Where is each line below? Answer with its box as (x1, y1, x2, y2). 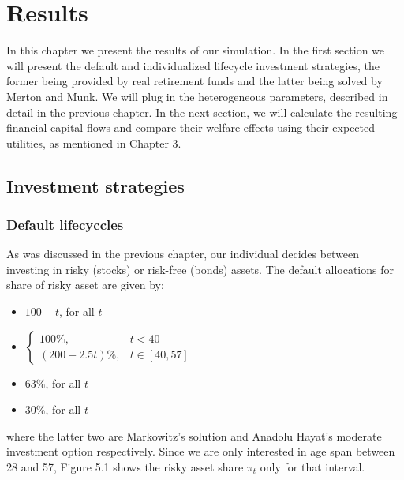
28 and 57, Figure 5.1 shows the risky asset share (6, 459, 244, 475)
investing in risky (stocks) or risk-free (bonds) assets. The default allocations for (6, 261, 394, 277)
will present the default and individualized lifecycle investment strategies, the (6, 57, 380, 73)
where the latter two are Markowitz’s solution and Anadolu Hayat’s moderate (6, 427, 382, 444)
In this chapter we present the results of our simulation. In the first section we (6, 42, 385, 58)
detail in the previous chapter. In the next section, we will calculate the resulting (6, 103, 398, 120)
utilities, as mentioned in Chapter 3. (6, 134, 181, 151)
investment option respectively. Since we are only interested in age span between (6, 443, 395, 459)
